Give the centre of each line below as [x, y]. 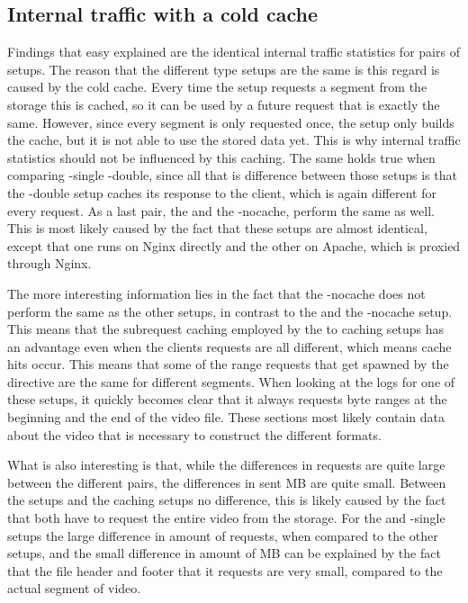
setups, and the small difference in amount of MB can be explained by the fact [224, 553]
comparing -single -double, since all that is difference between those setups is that [232, 175]
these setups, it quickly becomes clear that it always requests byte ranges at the [227, 399]
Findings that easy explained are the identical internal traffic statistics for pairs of [234, 52]
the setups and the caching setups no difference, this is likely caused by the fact [227, 500]
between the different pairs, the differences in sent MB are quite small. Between [227, 482]
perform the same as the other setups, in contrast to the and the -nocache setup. [230, 311]
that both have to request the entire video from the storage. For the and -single [226, 518]
